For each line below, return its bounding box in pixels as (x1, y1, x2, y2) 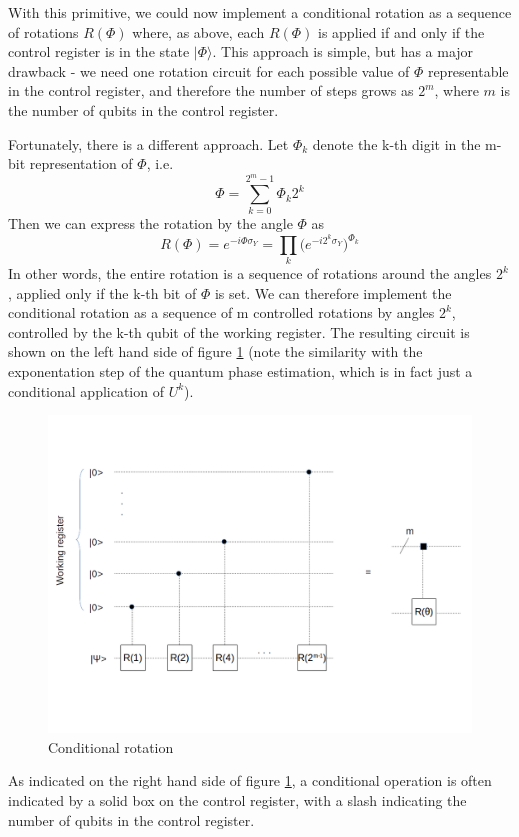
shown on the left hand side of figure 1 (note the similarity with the (8, 341, 423, 362)
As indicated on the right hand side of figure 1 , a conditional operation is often (8, 770, 492, 791)
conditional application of (8, 380, 164, 401)
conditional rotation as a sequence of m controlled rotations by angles (8, 302, 435, 323)
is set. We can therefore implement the (214, 282, 452, 303)
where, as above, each (132, 21, 265, 42)
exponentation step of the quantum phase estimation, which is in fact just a (8, 360, 473, 381)
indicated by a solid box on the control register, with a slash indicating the (8, 789, 467, 810)
